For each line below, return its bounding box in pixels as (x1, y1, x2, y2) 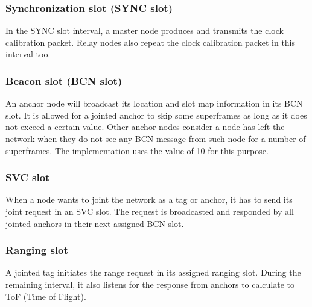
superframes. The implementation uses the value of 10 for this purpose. (5, 144, 269, 157)
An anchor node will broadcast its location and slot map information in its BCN (5, 97, 303, 110)
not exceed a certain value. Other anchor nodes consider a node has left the (5, 120, 285, 133)
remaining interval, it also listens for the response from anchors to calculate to (5, 278, 295, 290)
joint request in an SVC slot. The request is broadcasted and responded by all (5, 205, 294, 217)
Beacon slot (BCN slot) (5, 73, 123, 88)
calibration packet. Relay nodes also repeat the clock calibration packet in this (5, 36, 296, 48)
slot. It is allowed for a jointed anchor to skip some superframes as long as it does (5, 108, 307, 121)
